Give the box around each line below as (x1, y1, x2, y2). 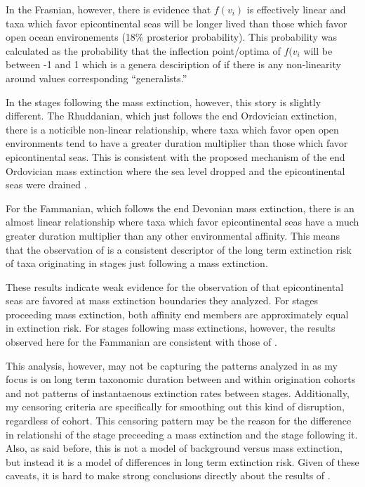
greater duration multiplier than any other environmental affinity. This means (6, 228, 340, 242)
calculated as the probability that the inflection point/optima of (6, 43, 281, 58)
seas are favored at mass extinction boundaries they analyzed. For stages (6, 293, 318, 308)
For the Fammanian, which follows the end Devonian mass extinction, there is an (6, 200, 354, 215)
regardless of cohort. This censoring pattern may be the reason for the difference (6, 413, 352, 428)
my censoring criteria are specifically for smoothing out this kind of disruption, (6, 399, 345, 414)
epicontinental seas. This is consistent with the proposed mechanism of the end (6, 149, 345, 164)
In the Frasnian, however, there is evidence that (6, 2, 211, 16)
